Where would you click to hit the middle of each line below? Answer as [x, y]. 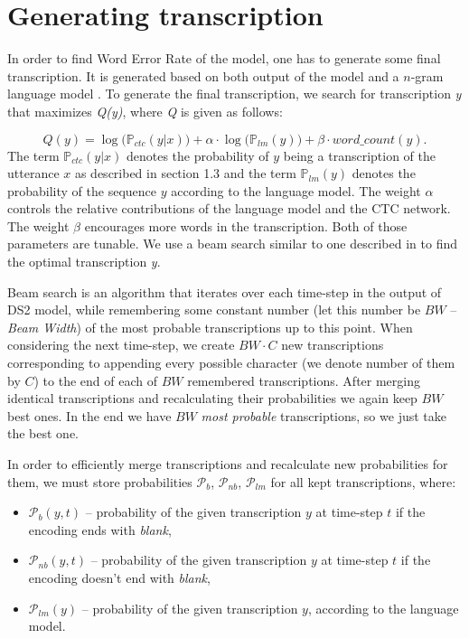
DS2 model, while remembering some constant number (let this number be [214, 310]
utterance [33, 173]
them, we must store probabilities [100, 481]
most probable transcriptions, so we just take [324, 415]
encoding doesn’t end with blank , [119, 577]
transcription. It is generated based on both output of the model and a [203, 75]
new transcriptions [333, 345]
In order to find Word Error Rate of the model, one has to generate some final [224, 58]
